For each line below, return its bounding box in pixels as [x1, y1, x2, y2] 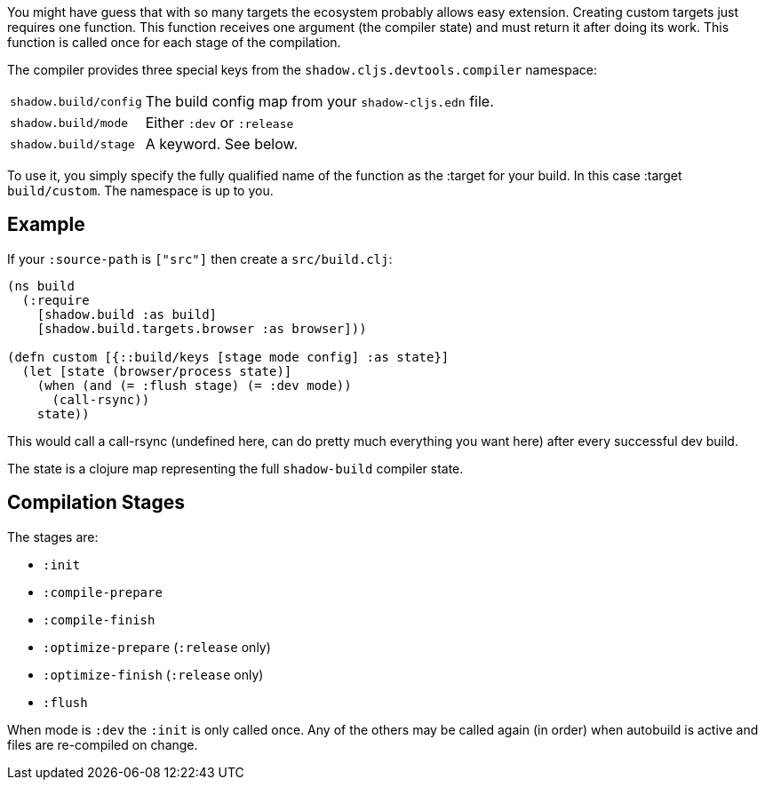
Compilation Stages [7, 491, 185, 514]
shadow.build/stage [10, 137, 135, 151]
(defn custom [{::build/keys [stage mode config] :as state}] [7, 349, 450, 364]
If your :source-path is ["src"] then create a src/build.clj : [7, 250, 393, 266]
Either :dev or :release [145, 114, 294, 131]
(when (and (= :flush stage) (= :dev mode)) [36, 378, 352, 393]
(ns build [7, 278, 75, 293]
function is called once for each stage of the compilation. [7, 35, 341, 50]
